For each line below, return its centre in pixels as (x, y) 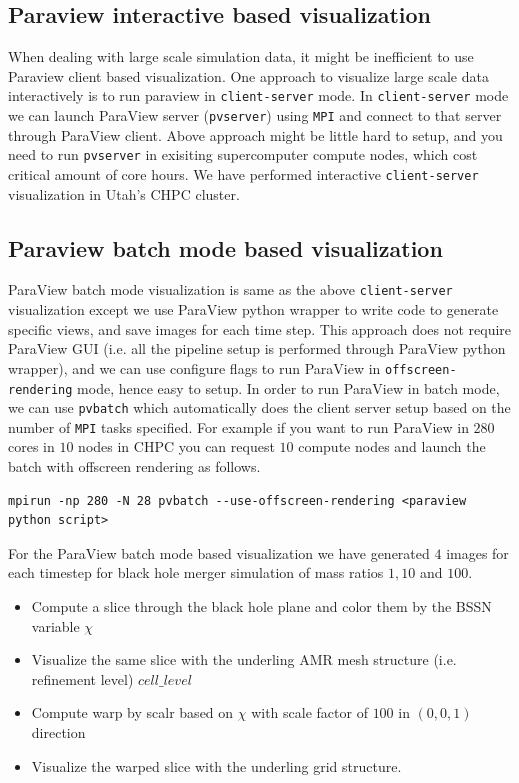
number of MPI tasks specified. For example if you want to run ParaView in (238, 426)
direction (58, 732)
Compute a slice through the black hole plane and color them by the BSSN (261, 606)
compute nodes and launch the (392, 446)
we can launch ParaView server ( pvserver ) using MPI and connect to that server (255, 115)
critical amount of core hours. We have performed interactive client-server (243, 173)
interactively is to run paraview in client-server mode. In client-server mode (258, 95)
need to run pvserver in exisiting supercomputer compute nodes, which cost (243, 154)
